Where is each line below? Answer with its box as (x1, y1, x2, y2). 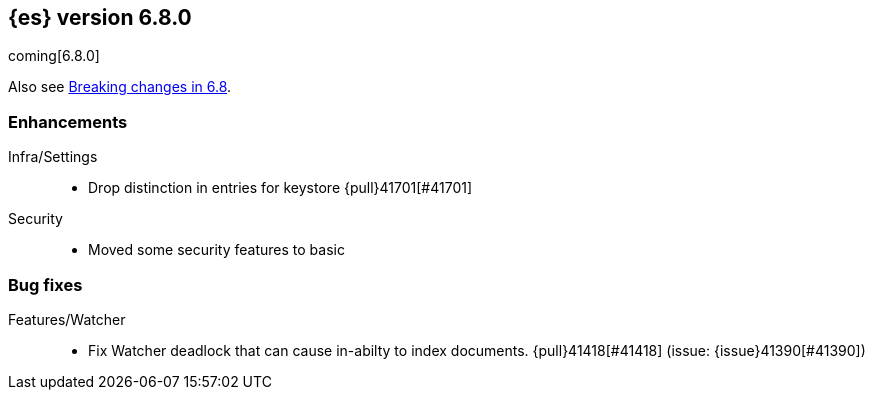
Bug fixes (8, 274, 83, 295)
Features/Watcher (8, 310, 126, 328)
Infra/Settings (8, 148, 98, 166)
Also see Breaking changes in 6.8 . (8, 78, 232, 96)
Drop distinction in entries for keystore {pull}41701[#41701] (88, 179, 473, 197)
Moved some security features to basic (88, 241, 345, 259)
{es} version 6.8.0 (8, 5, 192, 30)
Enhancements (8, 111, 128, 132)
